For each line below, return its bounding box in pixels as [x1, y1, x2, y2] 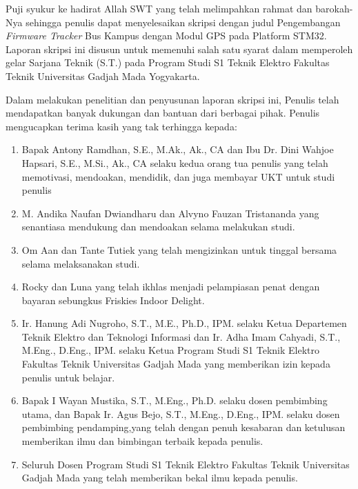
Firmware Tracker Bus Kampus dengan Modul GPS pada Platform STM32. [6, 28, 327, 43]
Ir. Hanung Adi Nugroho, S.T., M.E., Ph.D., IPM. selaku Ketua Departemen [21, 316, 347, 330]
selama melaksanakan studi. [21, 256, 140, 270]
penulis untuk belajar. [21, 370, 115, 384]
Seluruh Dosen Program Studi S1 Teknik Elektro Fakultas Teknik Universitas [21, 457, 350, 471]
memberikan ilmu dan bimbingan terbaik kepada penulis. [21, 434, 263, 448]
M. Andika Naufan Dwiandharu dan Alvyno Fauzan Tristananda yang [21, 206, 319, 220]
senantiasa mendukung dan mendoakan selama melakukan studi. [21, 219, 295, 234]
